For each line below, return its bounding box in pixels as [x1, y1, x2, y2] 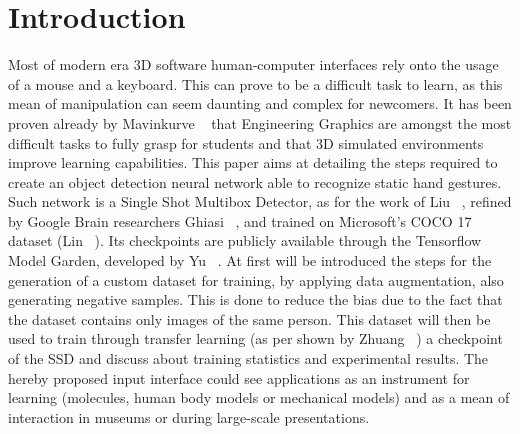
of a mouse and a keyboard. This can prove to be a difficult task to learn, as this [8, 73, 503, 94]
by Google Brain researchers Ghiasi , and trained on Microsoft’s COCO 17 [8, 210, 472, 231]
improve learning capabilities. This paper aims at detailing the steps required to [8, 152, 498, 173]
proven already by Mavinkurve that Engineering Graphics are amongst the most [8, 112, 512, 133]
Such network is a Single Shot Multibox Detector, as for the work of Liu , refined [8, 191, 512, 212]
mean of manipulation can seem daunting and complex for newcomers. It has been [8, 93, 512, 114]
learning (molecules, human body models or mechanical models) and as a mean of [8, 387, 510, 408]
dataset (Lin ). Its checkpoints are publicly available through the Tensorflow [8, 230, 482, 251]
